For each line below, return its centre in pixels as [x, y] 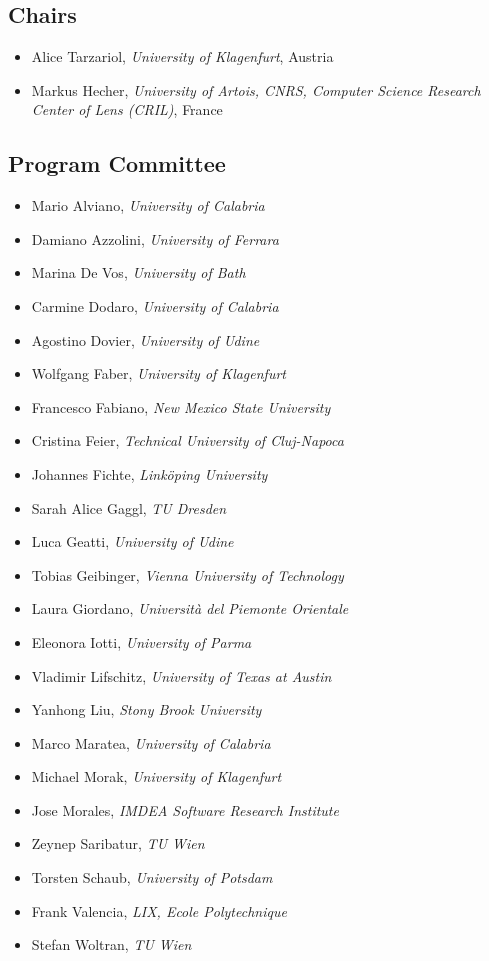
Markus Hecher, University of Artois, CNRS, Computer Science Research [256, 89]
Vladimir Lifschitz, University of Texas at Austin [181, 675]
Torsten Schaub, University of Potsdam [152, 877]
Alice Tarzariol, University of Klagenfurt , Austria [182, 56]
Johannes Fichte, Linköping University [149, 473]
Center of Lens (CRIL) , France [127, 109]
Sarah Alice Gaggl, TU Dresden [129, 507]
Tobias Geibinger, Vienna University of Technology [187, 574]
